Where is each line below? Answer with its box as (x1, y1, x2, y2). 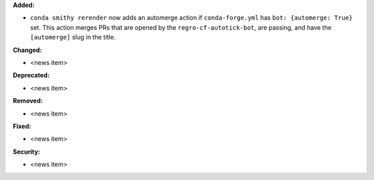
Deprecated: (12, 71, 50, 80)
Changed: (12, 46, 42, 54)
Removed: (12, 97, 43, 105)
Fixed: (12, 122, 31, 130)
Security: (12, 147, 41, 156)
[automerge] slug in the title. (30, 33, 116, 42)
